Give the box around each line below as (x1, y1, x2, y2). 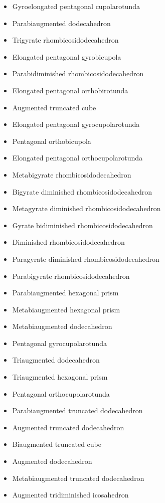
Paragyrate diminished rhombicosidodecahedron (12, 253, 159, 264)
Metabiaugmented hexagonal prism (12, 304, 120, 314)
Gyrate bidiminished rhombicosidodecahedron (12, 220, 153, 230)
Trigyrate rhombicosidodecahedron (12, 35, 119, 45)
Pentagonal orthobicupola (12, 135, 91, 146)
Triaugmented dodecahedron (12, 355, 100, 365)
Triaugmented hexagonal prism (12, 372, 108, 382)
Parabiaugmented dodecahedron (12, 18, 111, 28)
